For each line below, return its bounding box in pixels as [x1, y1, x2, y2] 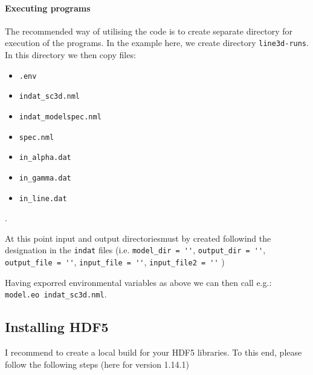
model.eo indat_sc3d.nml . [5, 288, 107, 300]
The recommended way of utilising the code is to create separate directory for [5, 24, 293, 37]
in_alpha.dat [19, 153, 71, 162]
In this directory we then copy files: [5, 48, 136, 61]
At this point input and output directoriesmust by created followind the [5, 231, 271, 244]
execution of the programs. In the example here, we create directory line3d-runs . [5, 36, 309, 49]
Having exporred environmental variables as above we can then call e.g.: [5, 276, 272, 288]
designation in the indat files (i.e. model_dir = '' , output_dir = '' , [5, 244, 266, 256]
